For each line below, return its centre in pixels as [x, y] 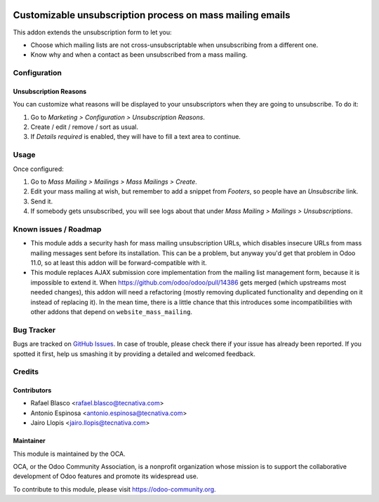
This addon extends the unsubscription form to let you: [92, 32]
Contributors [32, 391]
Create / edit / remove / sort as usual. [85, 127]
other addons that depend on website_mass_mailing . [112, 312]
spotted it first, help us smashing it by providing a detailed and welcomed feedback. [134, 353]
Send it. [41, 201]
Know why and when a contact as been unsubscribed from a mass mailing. [139, 55]
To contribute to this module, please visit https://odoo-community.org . [115, 489]
